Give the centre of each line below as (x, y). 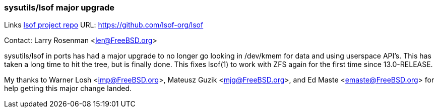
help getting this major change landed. (68, 88)
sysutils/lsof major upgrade (59, 7)
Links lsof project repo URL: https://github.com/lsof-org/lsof (104, 25)
